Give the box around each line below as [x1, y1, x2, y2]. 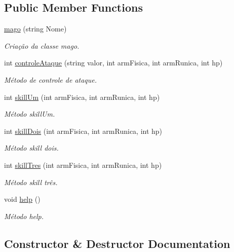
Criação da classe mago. [4, 40, 80, 51]
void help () [4, 194, 41, 204]
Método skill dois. [4, 142, 59, 153]
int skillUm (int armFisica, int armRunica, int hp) [4, 91, 160, 102]
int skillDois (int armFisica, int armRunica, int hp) [4, 125, 163, 136]
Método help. [4, 210, 44, 221]
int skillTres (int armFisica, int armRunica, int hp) [4, 159, 162, 170]
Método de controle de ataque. [4, 74, 97, 85]
